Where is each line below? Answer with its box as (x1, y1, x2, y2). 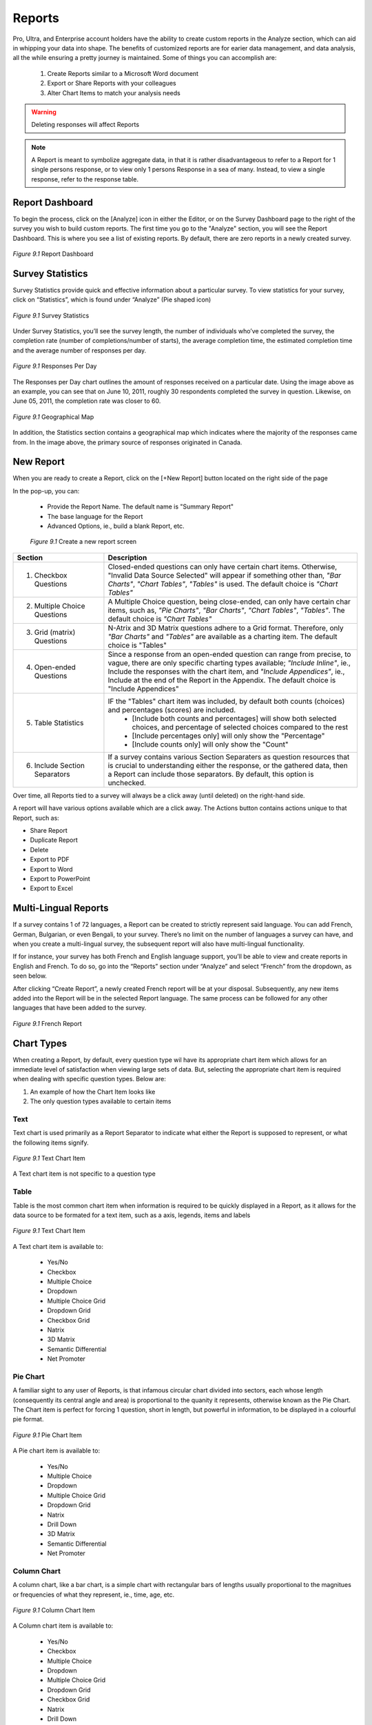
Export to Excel (30, 884, 74, 893)
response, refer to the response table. (31, 175, 139, 183)
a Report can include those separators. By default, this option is (107, 769, 314, 779)
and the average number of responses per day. (12, 346, 147, 355)
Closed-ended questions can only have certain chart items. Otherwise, (107, 562, 338, 571)
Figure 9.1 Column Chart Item (12, 1606, 96, 1615)
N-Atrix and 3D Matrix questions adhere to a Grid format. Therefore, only (107, 623, 344, 633)
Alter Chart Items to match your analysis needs (47, 88, 180, 97)
